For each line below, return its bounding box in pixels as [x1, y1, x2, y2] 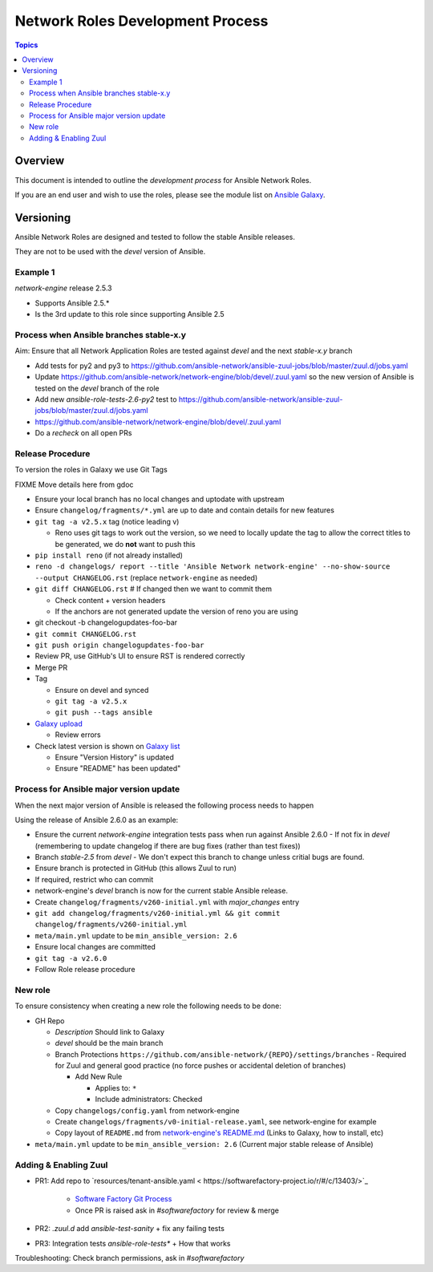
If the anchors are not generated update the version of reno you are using [55, 606, 298, 616]
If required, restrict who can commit [34, 874, 154, 884]
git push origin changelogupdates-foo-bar [34, 641, 204, 650]
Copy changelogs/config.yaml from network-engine [55, 1105, 240, 1115]
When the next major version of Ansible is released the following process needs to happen [14, 800, 314, 810]
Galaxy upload [34, 719, 83, 728]
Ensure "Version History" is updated [55, 752, 174, 762]
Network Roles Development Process [14, 12, 269, 30]
